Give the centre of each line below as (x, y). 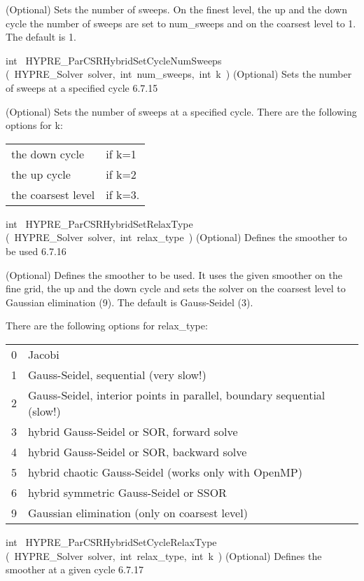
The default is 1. (41, 37)
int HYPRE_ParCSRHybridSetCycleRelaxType (111, 541)
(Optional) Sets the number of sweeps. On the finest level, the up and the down (177, 9)
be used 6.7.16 (36, 251)
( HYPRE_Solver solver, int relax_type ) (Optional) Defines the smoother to (176, 237)
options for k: (34, 125)
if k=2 (121, 174)
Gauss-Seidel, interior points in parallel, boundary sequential (177, 395)
